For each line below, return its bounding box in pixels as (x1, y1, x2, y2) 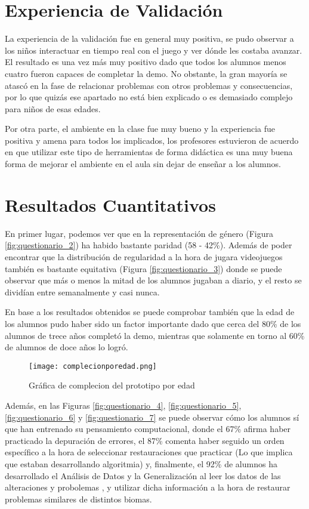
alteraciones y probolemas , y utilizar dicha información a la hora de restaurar (5, 481, 291, 493)
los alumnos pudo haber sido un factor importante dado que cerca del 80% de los (5, 317, 301, 329)
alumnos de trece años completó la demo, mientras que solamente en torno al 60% (5, 329, 305, 341)
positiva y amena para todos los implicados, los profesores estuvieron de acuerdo (5, 134, 299, 146)
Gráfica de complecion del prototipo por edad (29, 379, 195, 391)
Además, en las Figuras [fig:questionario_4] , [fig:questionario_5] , (5, 399, 242, 411)
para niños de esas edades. (5, 102, 101, 115)
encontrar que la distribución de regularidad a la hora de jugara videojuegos (5, 250, 283, 263)
